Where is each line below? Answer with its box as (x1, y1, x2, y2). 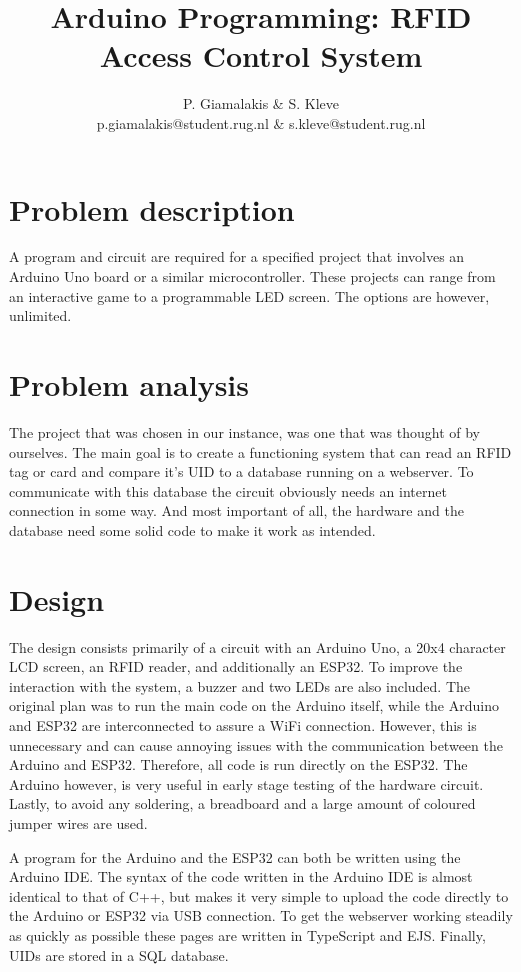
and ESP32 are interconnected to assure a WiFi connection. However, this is (9, 715, 477, 735)
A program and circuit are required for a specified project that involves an (9, 246, 465, 267)
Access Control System (99, 35, 423, 76)
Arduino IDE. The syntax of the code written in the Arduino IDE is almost (9, 866, 473, 887)
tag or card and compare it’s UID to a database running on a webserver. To (9, 461, 474, 482)
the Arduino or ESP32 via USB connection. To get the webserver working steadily (9, 905, 513, 926)
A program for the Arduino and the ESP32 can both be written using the (9, 846, 461, 867)
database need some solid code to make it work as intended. (9, 519, 376, 540)
